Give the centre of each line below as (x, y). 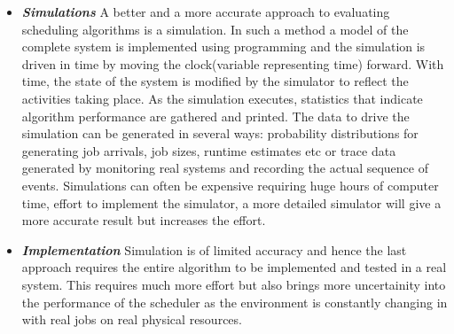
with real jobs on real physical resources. (132, 319)
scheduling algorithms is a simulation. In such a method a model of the (215, 29)
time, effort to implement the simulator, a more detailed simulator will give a (231, 202)
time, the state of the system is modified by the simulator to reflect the (215, 81)
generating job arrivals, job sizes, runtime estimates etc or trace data (209, 150)
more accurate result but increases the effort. (144, 220)
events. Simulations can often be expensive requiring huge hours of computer (230, 185)
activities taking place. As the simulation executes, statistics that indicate (222, 98)
